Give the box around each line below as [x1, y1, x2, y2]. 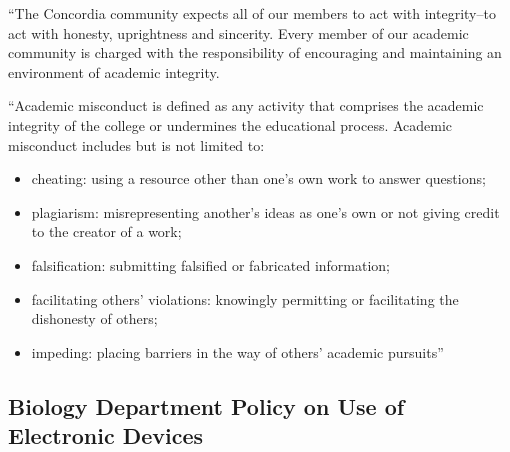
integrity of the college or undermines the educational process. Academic [8, 114, 453, 135]
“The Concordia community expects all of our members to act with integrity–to [8, 3, 496, 23]
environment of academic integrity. [8, 61, 220, 82]
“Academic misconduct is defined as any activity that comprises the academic [8, 95, 484, 116]
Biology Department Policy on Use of [8, 390, 405, 421]
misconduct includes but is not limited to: [8, 134, 265, 155]
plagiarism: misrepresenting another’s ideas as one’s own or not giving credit [31, 201, 500, 222]
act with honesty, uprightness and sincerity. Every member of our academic [8, 22, 469, 43]
